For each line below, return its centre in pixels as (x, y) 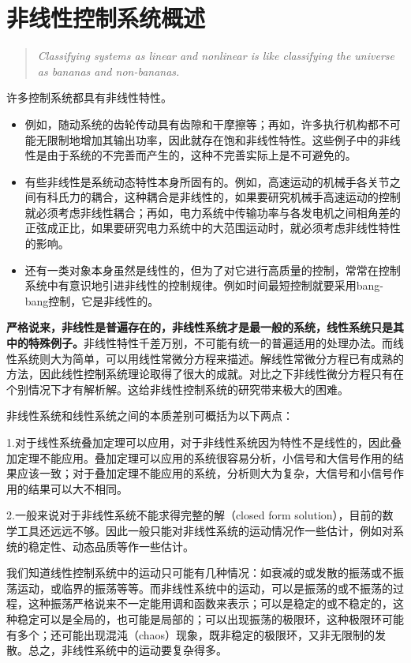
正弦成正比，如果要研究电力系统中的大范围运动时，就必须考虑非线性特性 (213, 228)
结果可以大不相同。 (78, 488)
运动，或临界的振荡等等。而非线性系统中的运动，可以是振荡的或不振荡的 (205, 588)
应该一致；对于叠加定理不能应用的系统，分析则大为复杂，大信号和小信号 (205, 473)
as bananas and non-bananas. (108, 71)
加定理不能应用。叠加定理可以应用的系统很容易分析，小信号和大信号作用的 (200, 457)
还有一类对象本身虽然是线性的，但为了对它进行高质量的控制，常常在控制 (213, 270)
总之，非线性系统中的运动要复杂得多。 (127, 650)
